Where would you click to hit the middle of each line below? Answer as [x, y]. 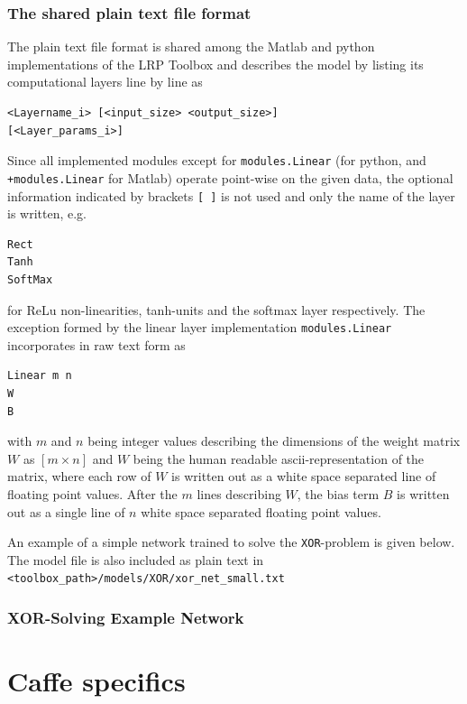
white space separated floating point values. [261, 511]
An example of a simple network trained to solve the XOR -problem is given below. [231, 542]
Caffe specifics [96, 681]
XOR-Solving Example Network [126, 617]
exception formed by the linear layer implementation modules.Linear [200, 327]
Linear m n [40, 376]
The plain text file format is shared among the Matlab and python [191, 46]
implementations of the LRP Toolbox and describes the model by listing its [215, 64]
